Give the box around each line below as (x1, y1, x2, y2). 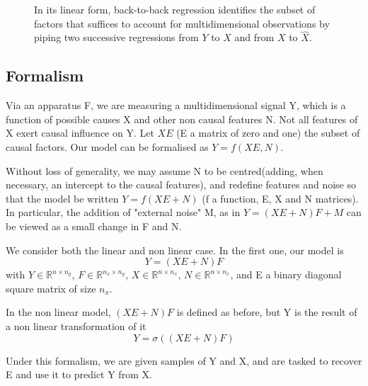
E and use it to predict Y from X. (6, 367, 152, 382)
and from (234, 30, 275, 45)
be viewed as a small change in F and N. (6, 218, 182, 233)
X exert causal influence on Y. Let (6, 125, 154, 140)
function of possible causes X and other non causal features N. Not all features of (6, 111, 358, 126)
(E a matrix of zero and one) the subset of (176, 125, 360, 140)
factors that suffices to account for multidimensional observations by (34, 16, 330, 30)
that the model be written (6, 191, 119, 205)
